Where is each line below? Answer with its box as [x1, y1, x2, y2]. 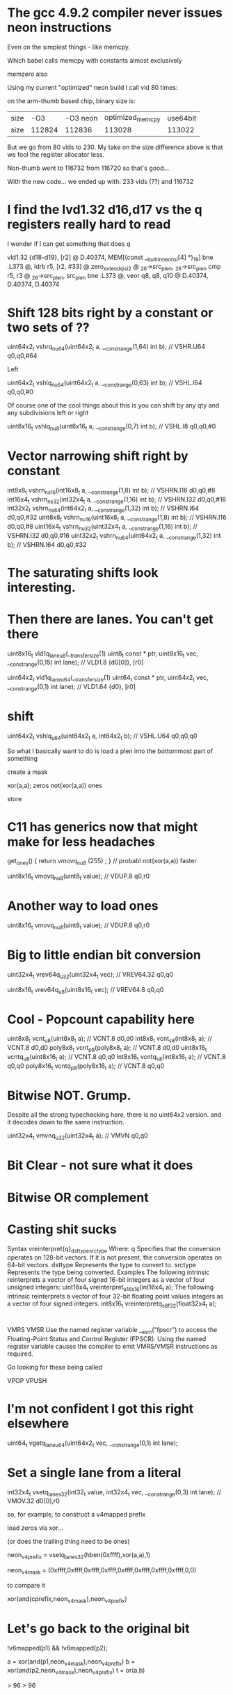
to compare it [7, 1581, 46, 1589]
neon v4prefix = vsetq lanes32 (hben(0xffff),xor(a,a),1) [7, 1551, 151, 1561]
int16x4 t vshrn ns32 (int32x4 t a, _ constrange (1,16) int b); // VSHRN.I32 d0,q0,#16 [7, 495, 227, 505]
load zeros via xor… [7, 1524, 64, 1532]
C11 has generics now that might [7, 819, 198, 835]
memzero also [7, 70, 48, 78]
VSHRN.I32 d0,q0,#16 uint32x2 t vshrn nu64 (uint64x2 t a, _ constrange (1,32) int [7, 531, 221, 541]
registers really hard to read [7, 217, 171, 233]
